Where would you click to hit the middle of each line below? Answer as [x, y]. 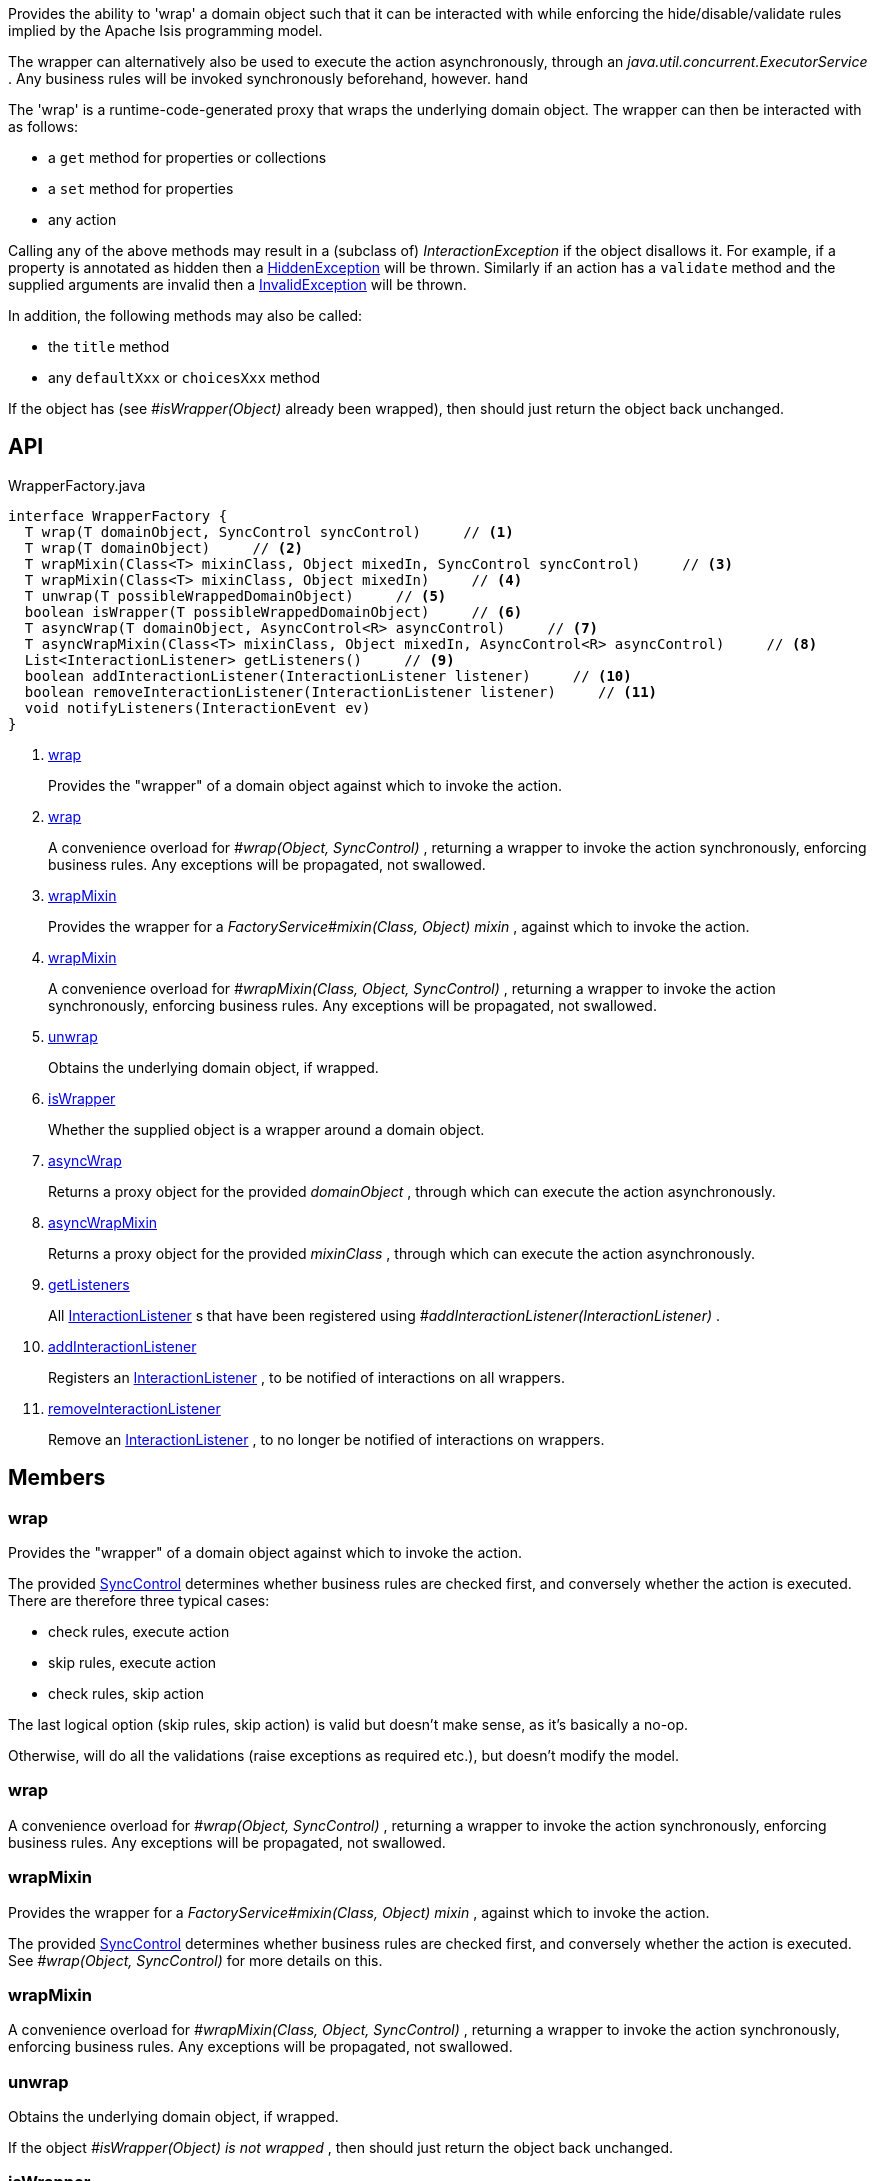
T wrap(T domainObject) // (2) [164, 547]
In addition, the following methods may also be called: [185, 315]
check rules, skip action [126, 1694]
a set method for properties [141, 188]
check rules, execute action [139, 1632]
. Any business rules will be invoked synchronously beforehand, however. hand [268, 78]
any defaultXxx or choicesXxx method [184, 377]
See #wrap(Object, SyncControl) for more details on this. [195, 1960]
